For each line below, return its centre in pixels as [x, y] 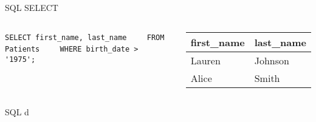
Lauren [205, 60]
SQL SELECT [32, 7]
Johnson [272, 60]
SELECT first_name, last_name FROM [85, 37]
